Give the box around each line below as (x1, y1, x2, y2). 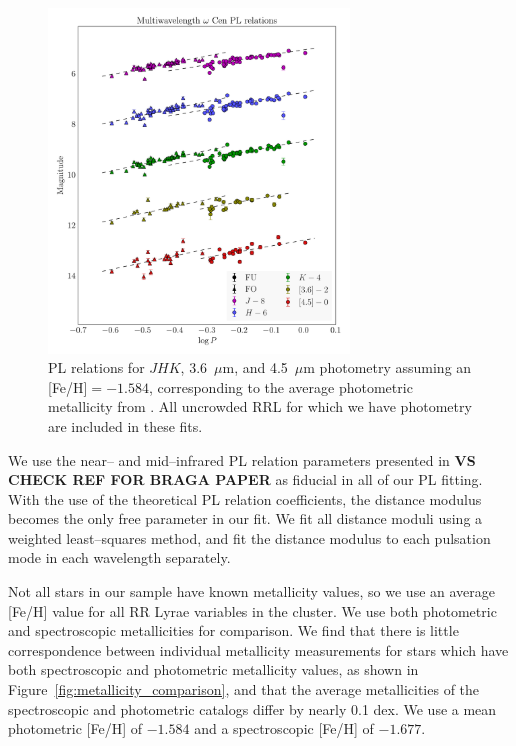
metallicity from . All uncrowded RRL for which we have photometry (48, 396, 472, 417)
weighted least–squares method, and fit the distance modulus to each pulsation (8, 527, 491, 548)
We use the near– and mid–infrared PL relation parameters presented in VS (8, 449, 476, 470)
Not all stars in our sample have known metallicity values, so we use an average (8, 581, 496, 602)
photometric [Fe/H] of (8, 718, 143, 739)
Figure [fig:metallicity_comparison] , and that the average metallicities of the (8, 679, 480, 700)
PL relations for (48, 357, 145, 378)
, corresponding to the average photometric (148, 376, 413, 397)
